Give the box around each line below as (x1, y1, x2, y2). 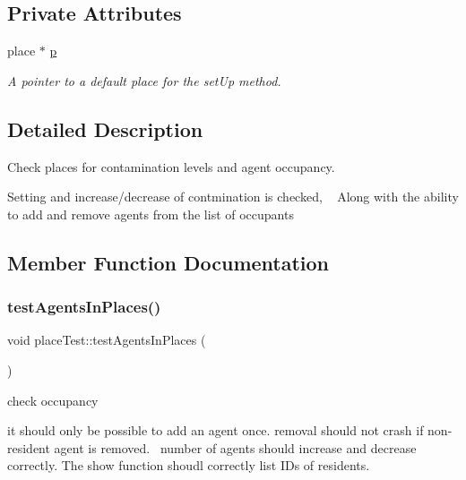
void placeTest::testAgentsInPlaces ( (7, 330, 206, 349)
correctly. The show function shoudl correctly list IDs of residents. (7, 456, 370, 475)
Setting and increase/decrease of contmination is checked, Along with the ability (7, 187, 459, 206)
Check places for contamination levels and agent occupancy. (7, 157, 335, 176)
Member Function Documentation (7, 248, 330, 276)
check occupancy (7, 390, 99, 409)
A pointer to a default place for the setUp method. (7, 71, 281, 90)
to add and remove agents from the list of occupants (7, 204, 294, 223)
